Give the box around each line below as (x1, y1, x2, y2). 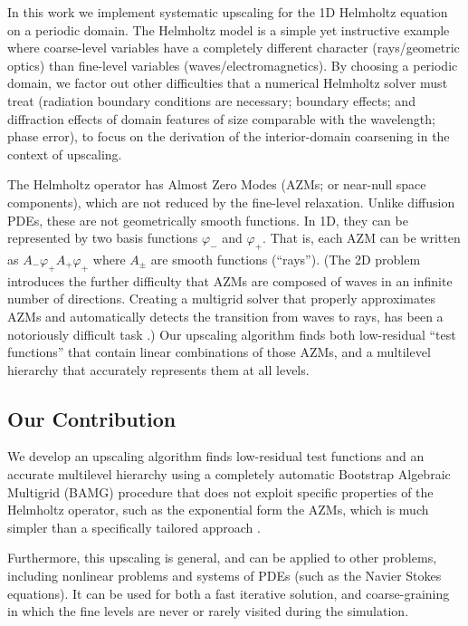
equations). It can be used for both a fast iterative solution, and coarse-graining (7, 583, 450, 602)
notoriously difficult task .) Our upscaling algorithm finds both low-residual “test (7, 324, 456, 343)
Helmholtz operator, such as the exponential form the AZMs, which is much (7, 500, 429, 519)
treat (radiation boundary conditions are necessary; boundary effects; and (7, 91, 415, 110)
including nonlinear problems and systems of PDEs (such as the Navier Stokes (7, 566, 442, 585)
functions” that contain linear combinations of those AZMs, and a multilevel (7, 342, 431, 361)
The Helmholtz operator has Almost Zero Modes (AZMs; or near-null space (7, 175, 426, 194)
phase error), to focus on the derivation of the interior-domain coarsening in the (7, 127, 450, 146)
